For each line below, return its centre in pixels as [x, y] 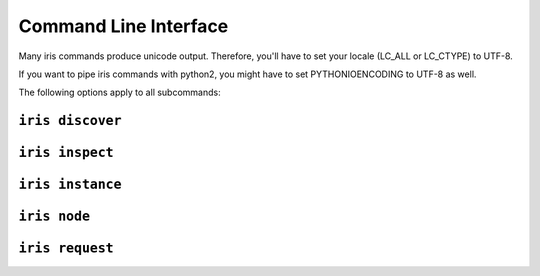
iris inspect [66, 153]
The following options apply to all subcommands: [119, 92]
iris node [54, 216]
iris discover [70, 121]
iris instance [70, 184]
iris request [66, 248]
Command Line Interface [123, 26]
